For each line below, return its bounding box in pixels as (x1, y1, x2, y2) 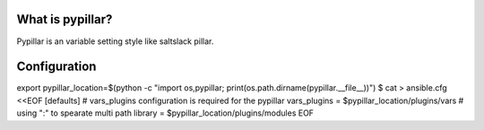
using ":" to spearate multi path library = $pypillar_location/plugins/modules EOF (16, 108, 314, 118)
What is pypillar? (16, 12, 113, 27)
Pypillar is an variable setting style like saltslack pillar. (16, 36, 214, 47)
